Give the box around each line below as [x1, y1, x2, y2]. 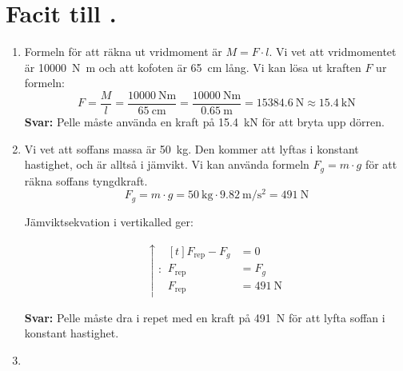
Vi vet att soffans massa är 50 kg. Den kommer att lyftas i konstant [24, 140, 359, 157]
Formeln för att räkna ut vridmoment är [24, 43, 222, 60]
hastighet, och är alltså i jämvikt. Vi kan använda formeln [24, 156, 309, 173]
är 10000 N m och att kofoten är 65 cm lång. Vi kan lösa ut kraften [24, 58, 361, 75]
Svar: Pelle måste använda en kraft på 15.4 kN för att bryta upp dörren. [24, 113, 385, 130]
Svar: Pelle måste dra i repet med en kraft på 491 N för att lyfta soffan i [24, 309, 385, 325]
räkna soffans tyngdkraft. [24, 172, 148, 189]
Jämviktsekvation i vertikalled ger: [24, 213, 194, 229]
